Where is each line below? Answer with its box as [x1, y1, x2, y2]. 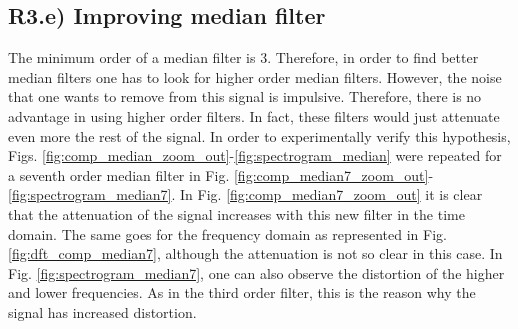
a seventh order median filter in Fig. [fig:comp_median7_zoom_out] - [8, 164, 434, 185]
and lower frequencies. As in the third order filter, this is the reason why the [8, 282, 476, 303]
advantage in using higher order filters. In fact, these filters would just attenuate [8, 105, 500, 126]
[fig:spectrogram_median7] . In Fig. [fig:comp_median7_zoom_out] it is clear [8, 184, 483, 205]
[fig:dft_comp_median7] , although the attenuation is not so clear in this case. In [8, 243, 503, 264]
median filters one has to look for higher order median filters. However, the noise [8, 66, 502, 87]
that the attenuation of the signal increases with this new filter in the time [8, 203, 465, 224]
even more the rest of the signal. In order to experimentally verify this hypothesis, [8, 125, 511, 146]
